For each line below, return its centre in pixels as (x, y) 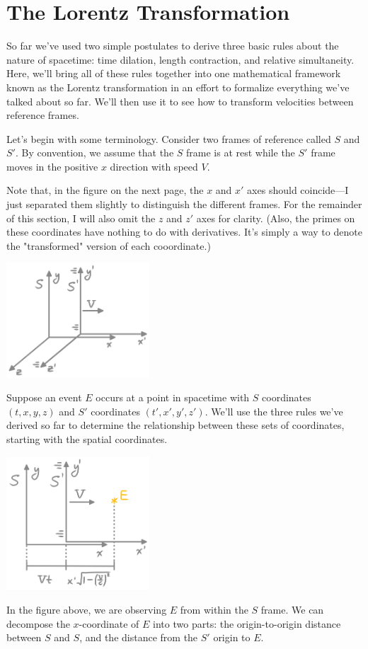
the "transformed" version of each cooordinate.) (109, 245)
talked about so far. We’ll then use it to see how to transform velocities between (180, 101)
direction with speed (154, 166)
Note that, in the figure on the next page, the (105, 190)
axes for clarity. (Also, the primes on (276, 218)
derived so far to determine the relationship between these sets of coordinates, (176, 425)
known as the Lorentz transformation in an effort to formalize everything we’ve (178, 87)
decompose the (38, 623)
